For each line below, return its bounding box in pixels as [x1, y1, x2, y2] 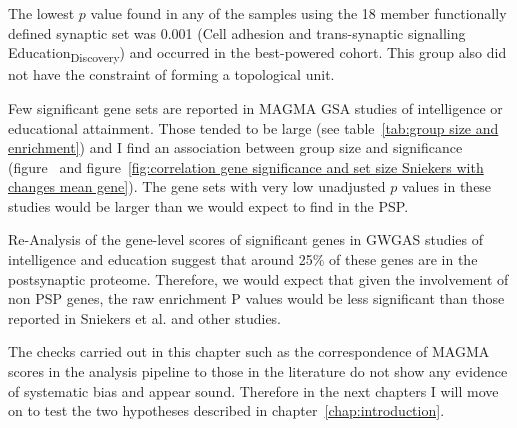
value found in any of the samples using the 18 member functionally [90, 3, 507, 23]
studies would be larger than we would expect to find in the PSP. [8, 195, 409, 216]
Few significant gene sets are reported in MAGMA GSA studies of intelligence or [8, 97, 503, 118]
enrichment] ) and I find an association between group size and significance [8, 137, 463, 158]
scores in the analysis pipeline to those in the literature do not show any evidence [8, 361, 508, 382]
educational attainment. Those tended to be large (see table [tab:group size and [8, 117, 499, 138]
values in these [401, 176, 492, 197]
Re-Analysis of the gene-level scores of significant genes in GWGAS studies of [8, 229, 484, 250]
